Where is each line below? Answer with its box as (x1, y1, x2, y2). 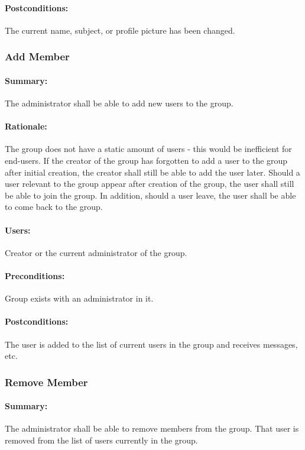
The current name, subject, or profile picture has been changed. (5, 24, 235, 36)
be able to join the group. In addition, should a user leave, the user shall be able (5, 189, 296, 201)
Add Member (5, 49, 70, 64)
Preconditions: (5, 269, 65, 281)
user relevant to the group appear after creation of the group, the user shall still (5, 177, 294, 190)
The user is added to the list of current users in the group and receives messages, (5, 338, 298, 350)
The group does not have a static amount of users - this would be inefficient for (5, 143, 292, 155)
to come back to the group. (5, 200, 103, 213)
